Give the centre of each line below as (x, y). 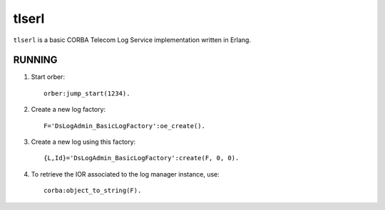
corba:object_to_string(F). (93, 191)
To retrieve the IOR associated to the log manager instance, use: (125, 174)
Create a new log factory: (68, 110)
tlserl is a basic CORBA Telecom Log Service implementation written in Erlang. (132, 40)
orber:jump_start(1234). (87, 93)
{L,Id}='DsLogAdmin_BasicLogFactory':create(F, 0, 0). (142, 158)
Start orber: (48, 77)
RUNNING (35, 60)
